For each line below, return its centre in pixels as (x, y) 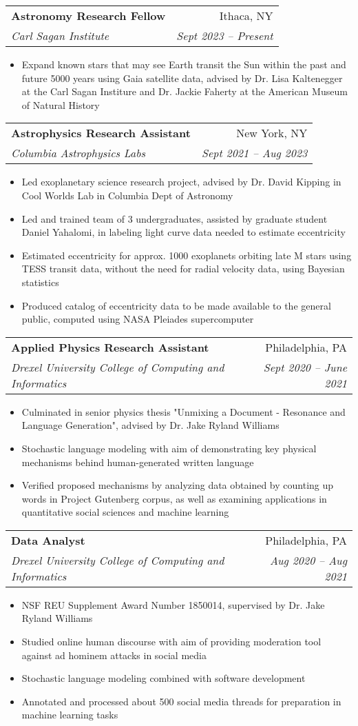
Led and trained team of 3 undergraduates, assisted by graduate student (175, 218)
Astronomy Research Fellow (88, 16)
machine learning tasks (70, 715)
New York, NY (272, 133)
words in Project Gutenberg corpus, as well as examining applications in (174, 498)
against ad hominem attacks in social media (114, 655)
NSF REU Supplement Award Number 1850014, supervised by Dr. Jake (173, 604)
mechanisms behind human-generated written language (138, 462)
